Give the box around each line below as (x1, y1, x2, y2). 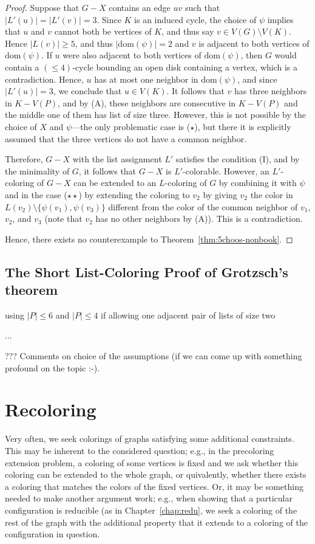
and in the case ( (5, 188, 67, 201)
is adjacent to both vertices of (198, 36, 310, 49)
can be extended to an (73, 176, 157, 189)
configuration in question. (5, 528, 100, 540)
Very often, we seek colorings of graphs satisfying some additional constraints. (5, 432, 294, 445)
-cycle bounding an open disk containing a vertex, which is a (72, 60, 298, 73)
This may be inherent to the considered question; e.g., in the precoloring (5, 444, 274, 456)
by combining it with (218, 176, 297, 189)
